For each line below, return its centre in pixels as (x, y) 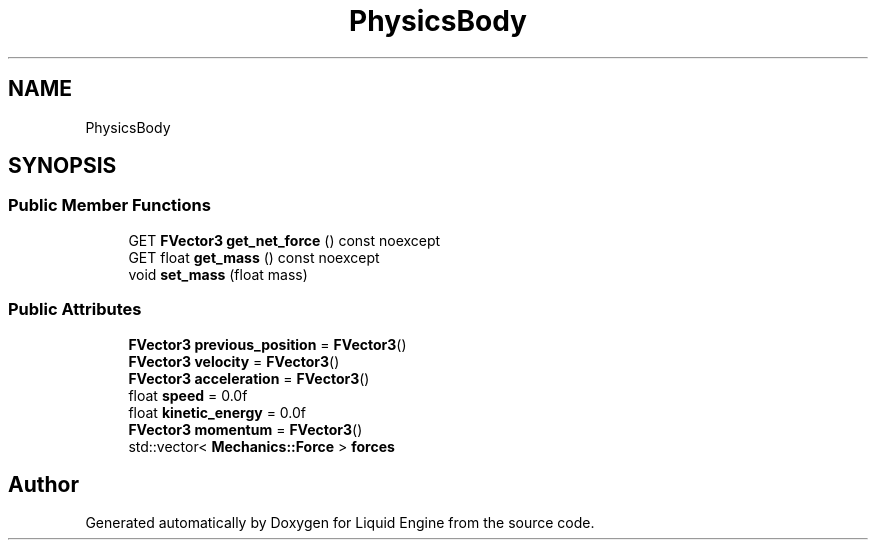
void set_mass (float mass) (218, 274)
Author (43, 484)
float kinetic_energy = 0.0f (217, 412)
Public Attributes (75, 309)
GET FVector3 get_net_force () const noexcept (284, 240)
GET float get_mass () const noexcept (254, 257)
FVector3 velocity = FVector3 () (234, 361)
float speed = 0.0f (188, 395)
